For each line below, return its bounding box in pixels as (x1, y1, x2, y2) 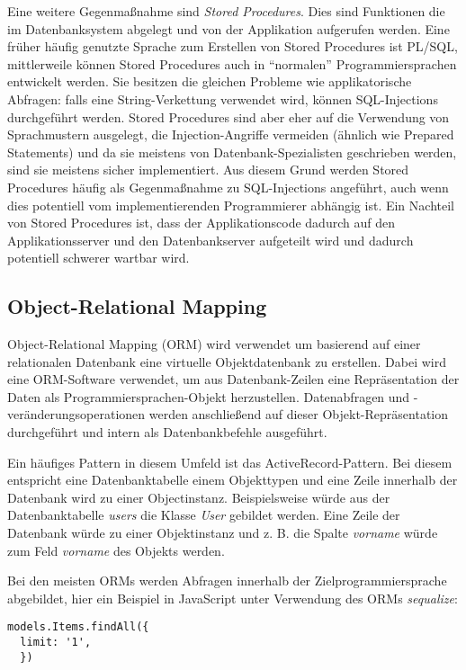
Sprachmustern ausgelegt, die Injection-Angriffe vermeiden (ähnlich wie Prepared (7, 125, 454, 144)
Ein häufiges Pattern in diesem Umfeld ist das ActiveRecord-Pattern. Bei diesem (7, 452, 453, 471)
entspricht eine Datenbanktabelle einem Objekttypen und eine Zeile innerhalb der (7, 470, 458, 489)
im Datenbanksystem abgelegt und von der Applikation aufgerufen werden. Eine (7, 19, 450, 38)
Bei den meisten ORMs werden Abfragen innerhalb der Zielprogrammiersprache (7, 571, 447, 590)
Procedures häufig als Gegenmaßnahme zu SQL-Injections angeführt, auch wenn (7, 177, 449, 196)
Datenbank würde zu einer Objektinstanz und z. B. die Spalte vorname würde (7, 523, 438, 542)
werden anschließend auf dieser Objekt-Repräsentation (148, 405, 448, 424)
